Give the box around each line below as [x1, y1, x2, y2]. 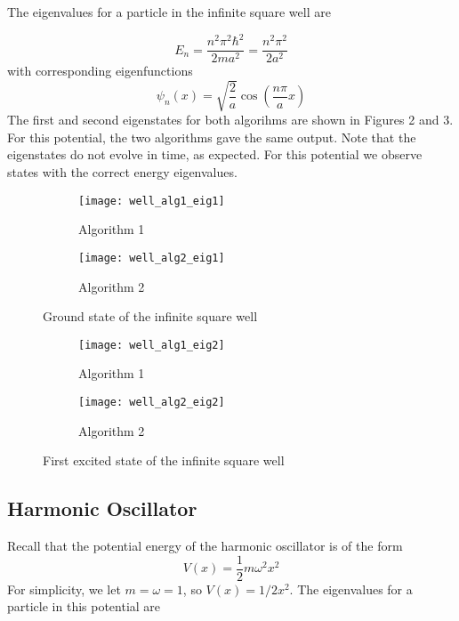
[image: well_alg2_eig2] [78, 396, 225, 409]
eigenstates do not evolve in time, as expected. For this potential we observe [7, 145, 423, 164]
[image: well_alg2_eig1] [78, 251, 225, 264]
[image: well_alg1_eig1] [78, 194, 225, 207]
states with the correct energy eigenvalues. [7, 163, 238, 181]
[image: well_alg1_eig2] [78, 338, 225, 351]
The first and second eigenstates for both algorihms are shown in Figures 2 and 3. [7, 110, 454, 129]
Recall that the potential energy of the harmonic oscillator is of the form [7, 536, 403, 555]
